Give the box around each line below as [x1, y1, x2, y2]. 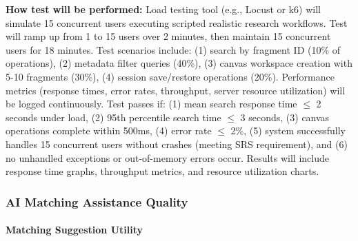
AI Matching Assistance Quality [6, 193, 188, 210]
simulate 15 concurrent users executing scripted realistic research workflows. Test [6, 15, 348, 30]
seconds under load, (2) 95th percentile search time [6, 109, 221, 124]
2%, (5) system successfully [230, 123, 346, 138]
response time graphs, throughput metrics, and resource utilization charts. [6, 164, 319, 178]
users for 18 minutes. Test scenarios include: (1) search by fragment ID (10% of [6, 42, 341, 56]
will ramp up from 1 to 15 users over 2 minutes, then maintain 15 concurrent [6, 29, 331, 43]
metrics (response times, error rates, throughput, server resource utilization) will [6, 83, 346, 97]
